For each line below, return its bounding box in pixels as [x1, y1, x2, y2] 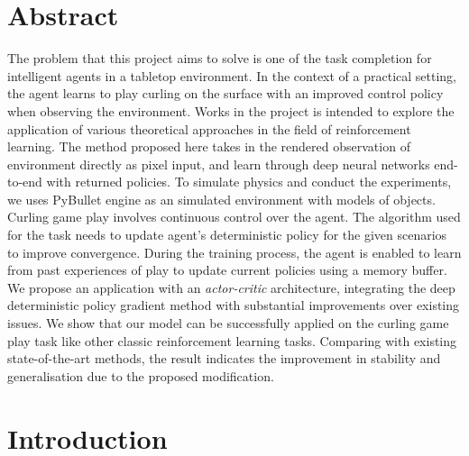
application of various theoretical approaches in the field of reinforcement [7, 119, 411, 138]
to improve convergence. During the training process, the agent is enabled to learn [7, 242, 462, 261]
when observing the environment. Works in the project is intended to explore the [7, 101, 455, 120]
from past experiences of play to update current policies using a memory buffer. [7, 260, 447, 279]
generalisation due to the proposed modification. [7, 366, 274, 385]
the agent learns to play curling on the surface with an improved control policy [7, 84, 444, 103]
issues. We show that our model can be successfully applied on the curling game [7, 314, 449, 333]
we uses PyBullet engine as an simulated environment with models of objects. [7, 189, 436, 208]
